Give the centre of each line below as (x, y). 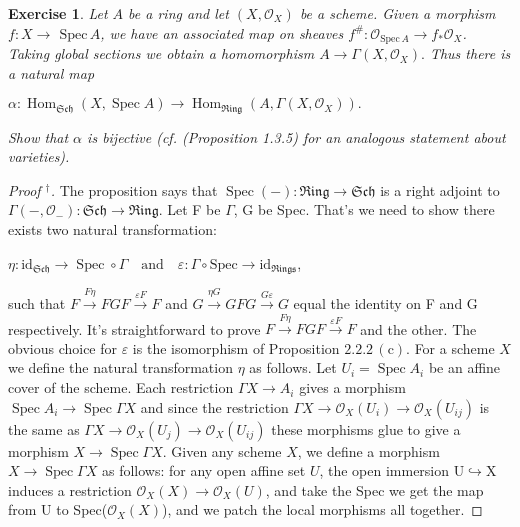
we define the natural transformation (120, 367)
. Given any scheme (222, 450)
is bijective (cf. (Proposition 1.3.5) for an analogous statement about (296, 136)
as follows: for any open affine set (203, 470)
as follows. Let (293, 367)
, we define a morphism (368, 450)
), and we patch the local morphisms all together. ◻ (322, 509)
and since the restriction (214, 406)
